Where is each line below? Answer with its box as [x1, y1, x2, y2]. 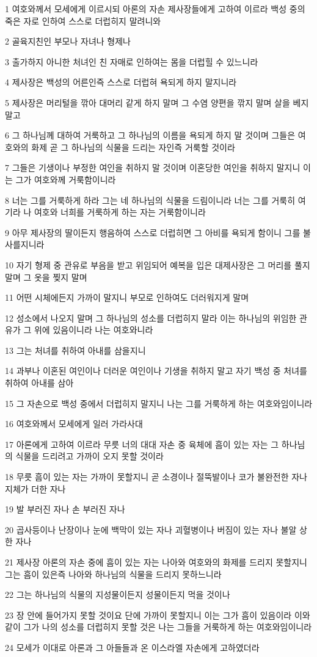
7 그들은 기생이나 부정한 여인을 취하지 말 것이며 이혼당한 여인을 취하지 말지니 [5, 161, 301, 174]
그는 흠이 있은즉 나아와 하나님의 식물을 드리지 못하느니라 [5, 567, 222, 580]
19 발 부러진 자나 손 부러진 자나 [5, 503, 125, 515]
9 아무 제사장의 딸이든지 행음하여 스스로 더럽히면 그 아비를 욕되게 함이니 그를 [5, 226, 301, 239]
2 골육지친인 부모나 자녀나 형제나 [5, 35, 131, 48]
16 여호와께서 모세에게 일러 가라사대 [5, 417, 143, 430]
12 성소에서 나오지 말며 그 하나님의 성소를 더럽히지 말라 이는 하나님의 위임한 [5, 311, 297, 324]
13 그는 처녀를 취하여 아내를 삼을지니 [5, 343, 146, 356]
